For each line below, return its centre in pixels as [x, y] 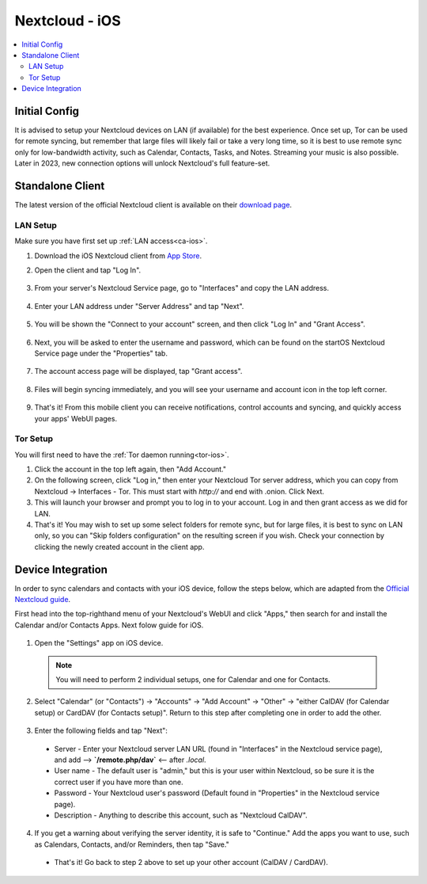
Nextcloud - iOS [68, 21]
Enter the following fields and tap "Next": [101, 731]
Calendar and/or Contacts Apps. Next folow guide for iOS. [109, 625]
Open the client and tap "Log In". [88, 270]
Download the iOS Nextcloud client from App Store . [118, 255]
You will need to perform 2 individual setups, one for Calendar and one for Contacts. [193, 680]
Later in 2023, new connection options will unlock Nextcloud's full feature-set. [142, 163]
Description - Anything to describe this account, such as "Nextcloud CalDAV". [181, 815]
